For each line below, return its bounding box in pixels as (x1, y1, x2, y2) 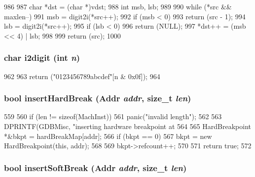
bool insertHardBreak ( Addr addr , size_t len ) (4, 92, 191, 104)
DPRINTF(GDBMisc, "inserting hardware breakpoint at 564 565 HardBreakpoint (4, 121, 252, 131)
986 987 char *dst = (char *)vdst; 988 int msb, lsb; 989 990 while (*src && (4, 1, 232, 11)
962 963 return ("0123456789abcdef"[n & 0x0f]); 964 (4, 71, 160, 81)
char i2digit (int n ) (4, 51, 80, 64)
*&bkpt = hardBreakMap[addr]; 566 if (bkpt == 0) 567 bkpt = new (4, 131, 212, 141)
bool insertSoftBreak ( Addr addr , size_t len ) (4, 161, 187, 174)
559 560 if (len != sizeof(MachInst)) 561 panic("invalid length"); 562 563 (4, 111, 222, 122)
